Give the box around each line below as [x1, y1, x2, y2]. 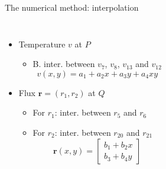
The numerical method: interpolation [5, 1, 139, 13]
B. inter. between [32, 58, 95, 70]
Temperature [18, 37, 66, 50]
